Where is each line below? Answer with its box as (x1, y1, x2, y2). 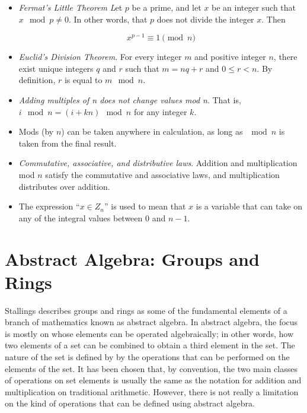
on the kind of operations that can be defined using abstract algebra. (5, 397, 255, 409)
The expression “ (18, 200, 80, 212)
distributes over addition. (18, 180, 110, 192)
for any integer (133, 105, 187, 117)
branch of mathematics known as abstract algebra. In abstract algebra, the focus (5, 316, 298, 328)
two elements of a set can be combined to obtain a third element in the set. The (5, 339, 295, 351)
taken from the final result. (18, 136, 117, 149)
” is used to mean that (104, 200, 186, 212)
